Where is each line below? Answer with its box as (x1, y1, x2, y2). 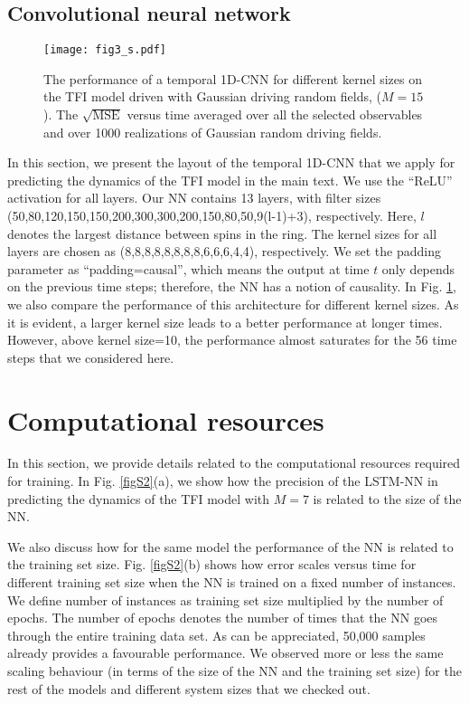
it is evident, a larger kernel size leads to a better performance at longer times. (7, 312, 443, 331)
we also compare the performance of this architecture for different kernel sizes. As (7, 294, 459, 313)
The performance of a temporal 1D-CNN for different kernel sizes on (43, 69, 422, 88)
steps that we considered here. (7, 347, 174, 366)
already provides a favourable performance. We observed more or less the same (7, 643, 444, 662)
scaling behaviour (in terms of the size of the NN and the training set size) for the (7, 661, 462, 680)
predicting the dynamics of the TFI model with (7, 489, 270, 508)
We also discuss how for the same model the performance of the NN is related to (7, 537, 454, 556)
